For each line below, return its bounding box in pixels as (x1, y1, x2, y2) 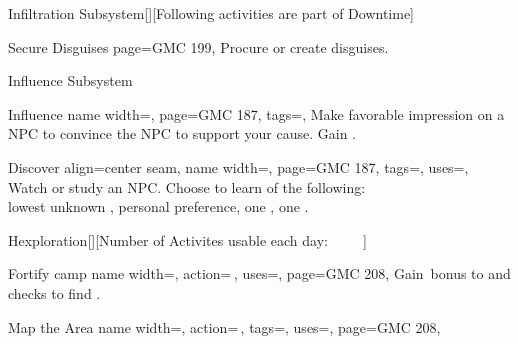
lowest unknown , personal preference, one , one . (8, 196, 309, 217)
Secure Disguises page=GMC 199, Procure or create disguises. (8, 36, 389, 57)
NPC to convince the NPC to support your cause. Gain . (8, 123, 356, 144)
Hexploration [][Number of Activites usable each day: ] (8, 229, 367, 250)
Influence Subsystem (8, 70, 133, 91)
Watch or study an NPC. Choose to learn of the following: (8, 176, 366, 197)
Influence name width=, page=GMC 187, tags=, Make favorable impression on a (8, 103, 505, 124)
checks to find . (8, 282, 101, 303)
